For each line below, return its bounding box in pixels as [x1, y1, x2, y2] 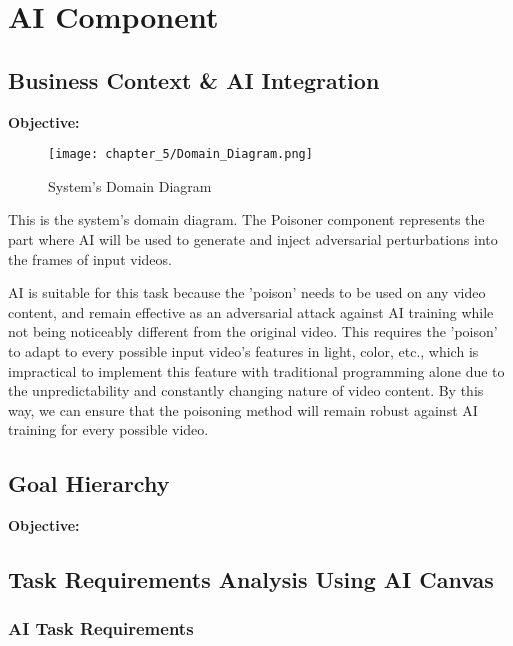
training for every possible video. [8, 419, 209, 440]
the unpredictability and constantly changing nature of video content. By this [8, 380, 484, 401]
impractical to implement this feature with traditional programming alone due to [8, 360, 505, 381]
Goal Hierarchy [8, 468, 170, 499]
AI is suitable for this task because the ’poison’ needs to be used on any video [8, 282, 486, 303]
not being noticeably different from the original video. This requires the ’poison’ [8, 321, 498, 342]
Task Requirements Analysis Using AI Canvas [8, 564, 494, 595]
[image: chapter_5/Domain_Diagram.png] [48, 147, 313, 162]
